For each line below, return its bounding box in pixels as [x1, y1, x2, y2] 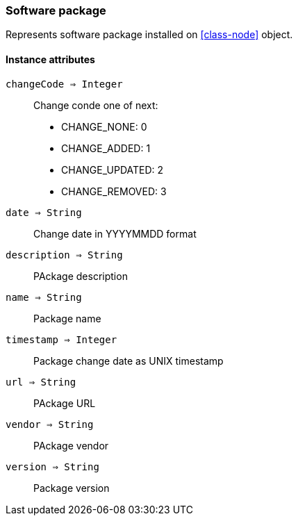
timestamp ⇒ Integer [6, 333, 117, 345]
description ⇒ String [6, 249, 123, 260]
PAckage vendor [33, 439, 109, 452]
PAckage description [33, 270, 128, 282]
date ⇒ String [6, 206, 82, 218]
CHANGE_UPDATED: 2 [61, 163, 164, 176]
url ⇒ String [6, 376, 76, 388]
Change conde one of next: [33, 99, 158, 111]
